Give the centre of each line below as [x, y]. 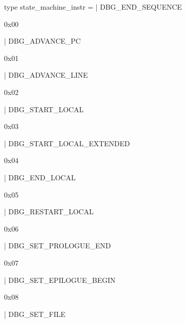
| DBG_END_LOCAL [40, 177]
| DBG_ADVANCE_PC [43, 41]
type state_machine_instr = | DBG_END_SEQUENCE [93, 7]
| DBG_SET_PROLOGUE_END [58, 246]
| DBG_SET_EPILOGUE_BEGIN [60, 280]
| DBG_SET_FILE [35, 314]
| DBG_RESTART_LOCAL [49, 212]
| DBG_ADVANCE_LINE [46, 75]
